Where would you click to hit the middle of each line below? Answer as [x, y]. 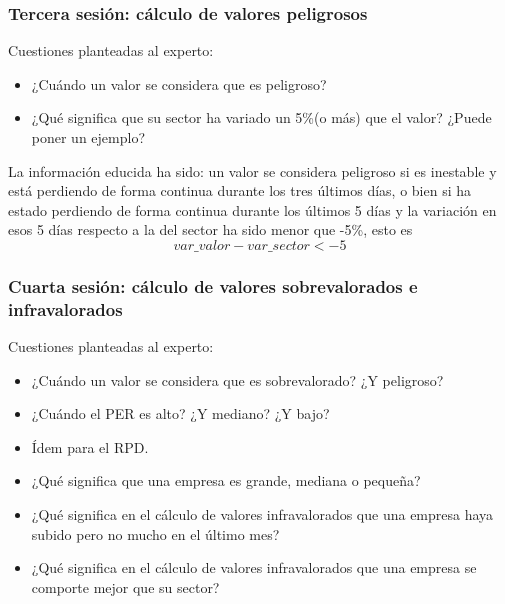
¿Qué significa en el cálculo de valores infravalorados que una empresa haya [262, 514]
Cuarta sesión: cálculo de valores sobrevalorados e [213, 285]
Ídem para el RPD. [90, 446]
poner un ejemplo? [88, 137]
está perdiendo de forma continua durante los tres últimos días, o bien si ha [240, 190]
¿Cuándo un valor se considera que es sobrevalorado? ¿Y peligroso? [237, 379]
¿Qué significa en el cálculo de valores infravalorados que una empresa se [254, 567]
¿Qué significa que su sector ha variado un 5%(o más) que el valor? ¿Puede [261, 117]
